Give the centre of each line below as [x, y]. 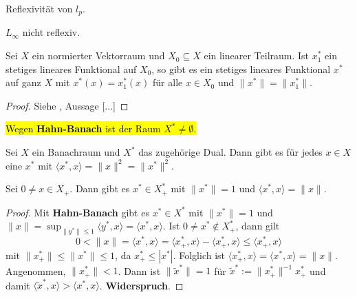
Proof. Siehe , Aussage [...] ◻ [67, 105]
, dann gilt [258, 226]
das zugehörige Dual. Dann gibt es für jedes [230, 152]
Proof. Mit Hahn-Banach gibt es [77, 212]
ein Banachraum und [76, 152]
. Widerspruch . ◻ [141, 285]
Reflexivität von [39, 8]
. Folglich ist [199, 255]
